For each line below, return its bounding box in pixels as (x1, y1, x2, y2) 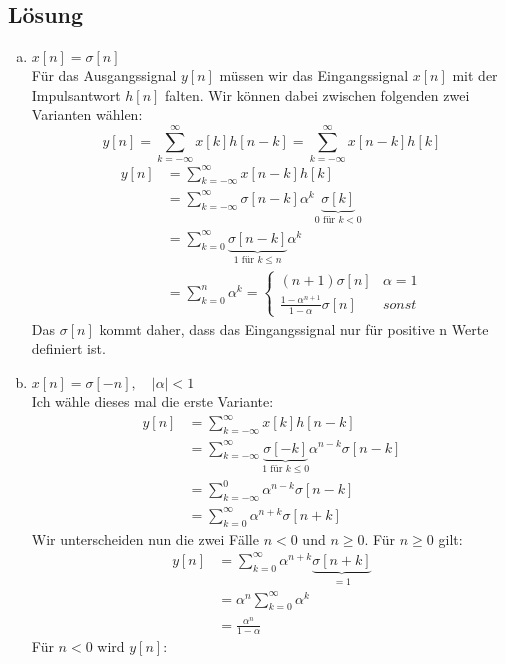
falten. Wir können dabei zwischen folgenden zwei (165, 84, 470, 105)
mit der (452, 65, 498, 86)
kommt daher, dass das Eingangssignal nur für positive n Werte (99, 318, 489, 339)
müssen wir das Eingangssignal (219, 65, 409, 86)
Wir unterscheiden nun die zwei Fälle (31, 528, 259, 549)
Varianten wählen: (31, 104, 143, 125)
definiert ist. (31, 338, 106, 359)
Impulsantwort (31, 84, 121, 105)
